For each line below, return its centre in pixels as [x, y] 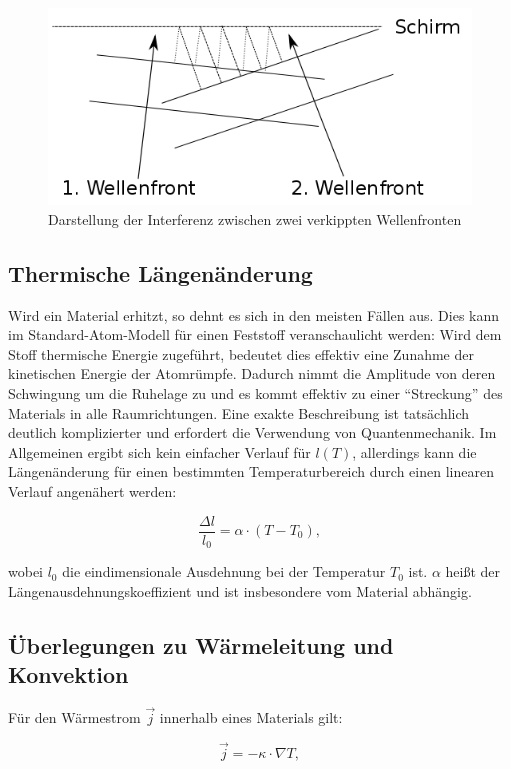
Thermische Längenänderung [160, 272]
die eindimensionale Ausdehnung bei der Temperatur [224, 571]
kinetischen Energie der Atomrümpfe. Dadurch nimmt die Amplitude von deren [252, 373]
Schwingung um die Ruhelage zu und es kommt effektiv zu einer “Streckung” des [255, 392]
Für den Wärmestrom [74, 717]
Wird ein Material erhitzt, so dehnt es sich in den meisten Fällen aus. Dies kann [254, 314]
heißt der [473, 571]
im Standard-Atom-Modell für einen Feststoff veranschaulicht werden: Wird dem [255, 334]
